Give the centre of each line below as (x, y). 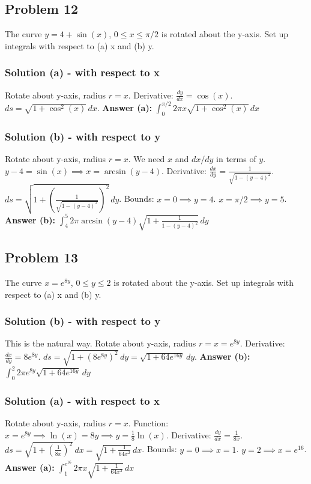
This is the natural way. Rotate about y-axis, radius (101, 343)
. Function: (148, 423)
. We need (146, 158)
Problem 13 (42, 257)
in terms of (236, 158)
